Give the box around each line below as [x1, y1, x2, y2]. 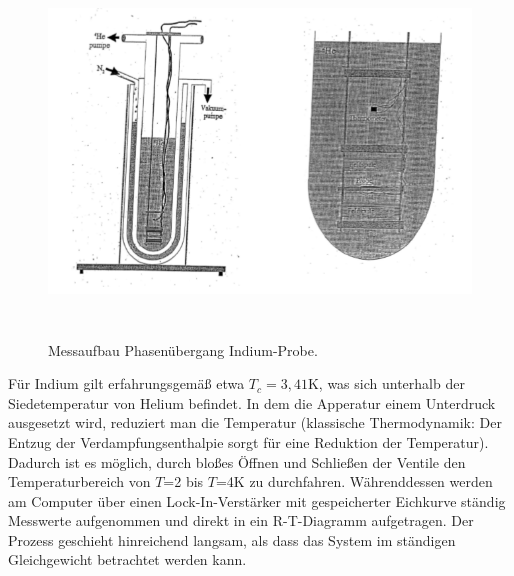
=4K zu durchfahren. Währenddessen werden [215, 471, 493, 492]
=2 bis [163, 471, 204, 492]
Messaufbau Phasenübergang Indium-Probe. [48, 339, 318, 360]
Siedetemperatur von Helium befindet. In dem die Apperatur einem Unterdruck [8, 392, 496, 413]
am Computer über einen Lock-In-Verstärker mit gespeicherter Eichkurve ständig [8, 490, 506, 511]
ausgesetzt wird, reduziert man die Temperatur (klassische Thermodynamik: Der [8, 412, 502, 433]
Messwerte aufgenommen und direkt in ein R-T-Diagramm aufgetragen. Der [8, 510, 474, 531]
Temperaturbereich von [8, 471, 151, 492]
